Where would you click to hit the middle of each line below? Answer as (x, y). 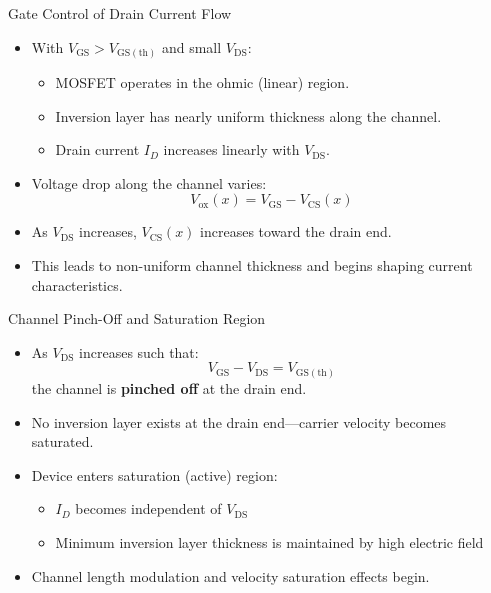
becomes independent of (148, 508)
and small (191, 46)
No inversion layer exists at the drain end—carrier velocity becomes (239, 421)
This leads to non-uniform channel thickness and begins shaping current (252, 265)
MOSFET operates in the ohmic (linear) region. (202, 82)
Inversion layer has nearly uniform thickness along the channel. (248, 115)
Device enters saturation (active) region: (154, 474)
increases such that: (139, 351)
